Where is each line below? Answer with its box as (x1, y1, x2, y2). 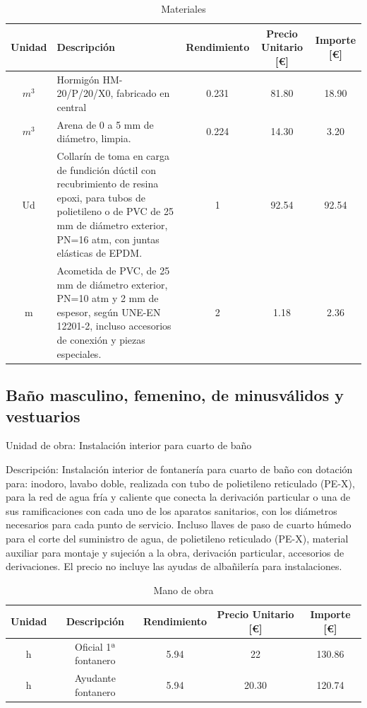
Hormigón (56, 71, 100, 86)
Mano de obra (153, 582, 214, 597)
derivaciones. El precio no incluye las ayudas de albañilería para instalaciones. (6, 559, 342, 574)
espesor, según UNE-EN (56, 304, 161, 319)
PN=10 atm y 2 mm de (56, 291, 159, 306)
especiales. (56, 346, 102, 361)
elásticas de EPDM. (56, 245, 143, 260)
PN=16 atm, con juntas (56, 231, 160, 246)
